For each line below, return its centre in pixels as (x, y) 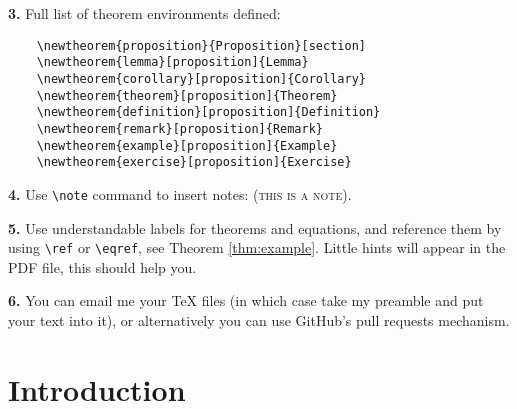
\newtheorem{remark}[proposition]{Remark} (179, 128)
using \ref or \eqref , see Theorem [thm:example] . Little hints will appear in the (257, 247)
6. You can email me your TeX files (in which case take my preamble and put (246, 300)
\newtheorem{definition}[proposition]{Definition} (208, 112)
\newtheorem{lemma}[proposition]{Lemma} (172, 62)
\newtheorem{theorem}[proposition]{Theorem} (187, 95)
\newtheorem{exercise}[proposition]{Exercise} (194, 162)
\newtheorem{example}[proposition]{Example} (187, 145)
